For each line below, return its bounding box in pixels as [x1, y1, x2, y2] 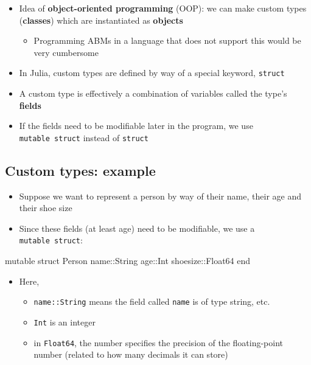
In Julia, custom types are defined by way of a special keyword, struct [19, 66, 285, 79]
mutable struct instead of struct [19, 131, 149, 144]
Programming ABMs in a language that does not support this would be [33, 34, 301, 47]
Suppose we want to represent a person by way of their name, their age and [19, 189, 301, 202]
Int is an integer [33, 315, 96, 328]
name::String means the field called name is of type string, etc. [33, 295, 270, 308]
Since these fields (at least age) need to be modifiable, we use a [19, 221, 255, 234]
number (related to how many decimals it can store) [33, 348, 228, 361]
